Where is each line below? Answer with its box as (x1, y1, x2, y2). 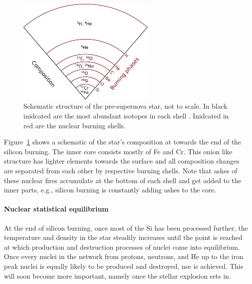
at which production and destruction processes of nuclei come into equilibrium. (4, 241, 240, 252)
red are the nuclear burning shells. (23, 120, 126, 130)
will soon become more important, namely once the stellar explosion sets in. (4, 270, 231, 281)
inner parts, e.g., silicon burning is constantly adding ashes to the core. (4, 185, 216, 195)
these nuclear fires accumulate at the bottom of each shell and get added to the (4, 175, 241, 185)
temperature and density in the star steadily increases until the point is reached (4, 232, 243, 242)
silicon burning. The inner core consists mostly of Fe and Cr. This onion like (4, 146, 232, 156)
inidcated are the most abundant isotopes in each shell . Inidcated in (23, 110, 229, 120)
